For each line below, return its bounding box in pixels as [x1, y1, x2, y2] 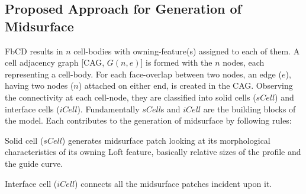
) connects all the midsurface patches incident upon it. [75, 177, 272, 189]
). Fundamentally [77, 102, 140, 115]
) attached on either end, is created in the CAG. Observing [78, 79, 293, 92]
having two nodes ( [5, 79, 74, 92]
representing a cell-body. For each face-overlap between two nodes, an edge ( [5, 67, 282, 80]
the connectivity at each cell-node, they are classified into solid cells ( [5, 90, 256, 103]
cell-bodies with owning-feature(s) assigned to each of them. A [73, 44, 300, 57]
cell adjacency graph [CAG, [5, 56, 105, 69]
